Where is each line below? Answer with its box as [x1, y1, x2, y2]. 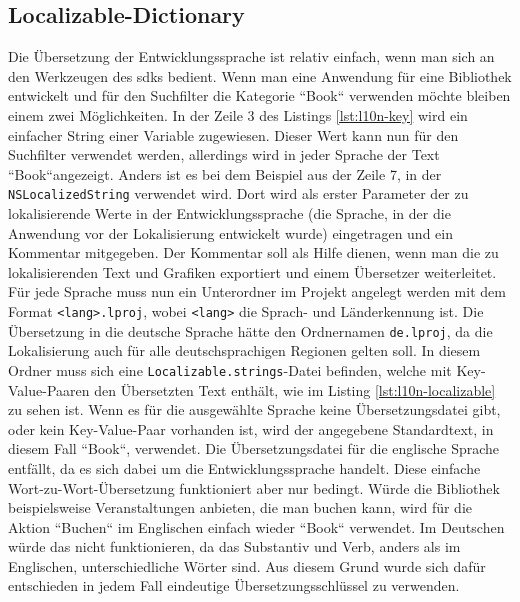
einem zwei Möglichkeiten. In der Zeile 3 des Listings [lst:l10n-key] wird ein [8, 104, 468, 125]
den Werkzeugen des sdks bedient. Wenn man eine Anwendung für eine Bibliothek [8, 65, 512, 86]
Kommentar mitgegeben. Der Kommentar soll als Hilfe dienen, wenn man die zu [8, 242, 499, 263]
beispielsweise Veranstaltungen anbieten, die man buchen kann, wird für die [8, 497, 473, 518]
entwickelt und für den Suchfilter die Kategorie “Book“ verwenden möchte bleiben [8, 85, 511, 106]
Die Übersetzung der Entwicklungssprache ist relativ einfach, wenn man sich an [8, 46, 495, 67]
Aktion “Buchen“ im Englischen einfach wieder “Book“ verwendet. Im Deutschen [8, 516, 505, 537]
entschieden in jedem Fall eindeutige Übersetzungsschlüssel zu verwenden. [8, 575, 460, 596]
